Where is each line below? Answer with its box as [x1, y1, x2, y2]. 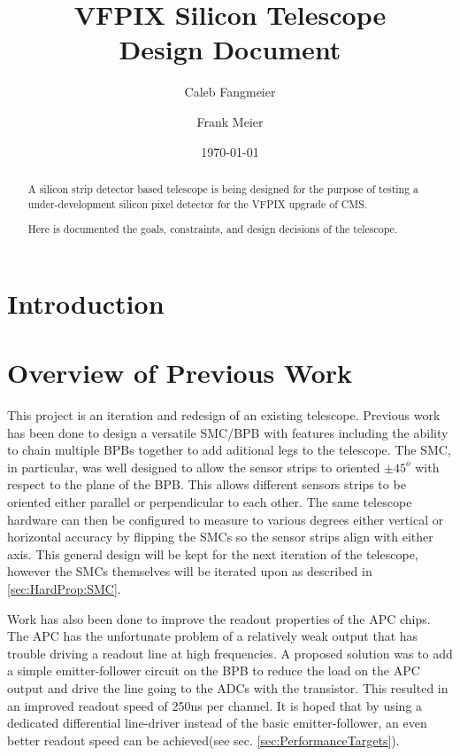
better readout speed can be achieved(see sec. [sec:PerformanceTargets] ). [7, 730, 400, 749]
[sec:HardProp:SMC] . [7, 580, 121, 597]
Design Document [119, 31, 341, 67]
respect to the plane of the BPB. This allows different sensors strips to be [7, 475, 406, 494]
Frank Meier [196, 112, 264, 130]
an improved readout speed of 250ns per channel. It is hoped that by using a [7, 696, 423, 714]
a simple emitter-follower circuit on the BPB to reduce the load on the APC [7, 661, 420, 680]
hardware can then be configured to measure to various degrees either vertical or [7, 510, 444, 528]
